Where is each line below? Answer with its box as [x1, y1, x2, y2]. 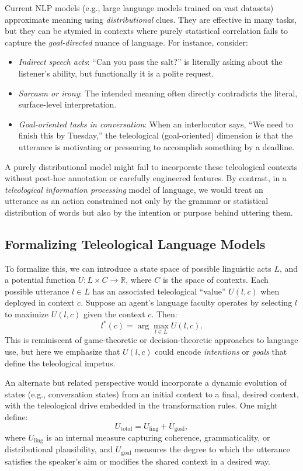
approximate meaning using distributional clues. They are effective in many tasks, [5, 13, 297, 25]
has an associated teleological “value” [92, 285, 226, 297]
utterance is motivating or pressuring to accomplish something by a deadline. [18, 140, 295, 153]
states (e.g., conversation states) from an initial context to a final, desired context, [5, 387, 299, 400]
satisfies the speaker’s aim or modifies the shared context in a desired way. [5, 455, 270, 467]
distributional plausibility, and [5, 443, 113, 455]
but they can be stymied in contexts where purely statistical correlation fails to [5, 25, 288, 37]
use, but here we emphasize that [5, 345, 120, 357]
